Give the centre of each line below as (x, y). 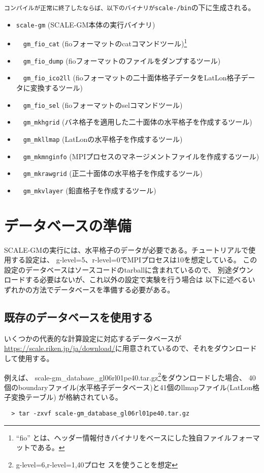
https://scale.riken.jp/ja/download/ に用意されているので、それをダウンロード (130, 348)
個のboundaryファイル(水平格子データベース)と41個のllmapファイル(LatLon (128, 387)
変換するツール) (56, 87)
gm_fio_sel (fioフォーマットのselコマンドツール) (103, 105)
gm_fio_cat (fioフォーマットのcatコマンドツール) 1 (105, 42)
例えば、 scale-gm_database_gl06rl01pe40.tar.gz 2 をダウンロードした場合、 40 (130, 376)
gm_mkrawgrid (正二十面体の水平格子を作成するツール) (113, 173)
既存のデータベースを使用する (78, 317)
